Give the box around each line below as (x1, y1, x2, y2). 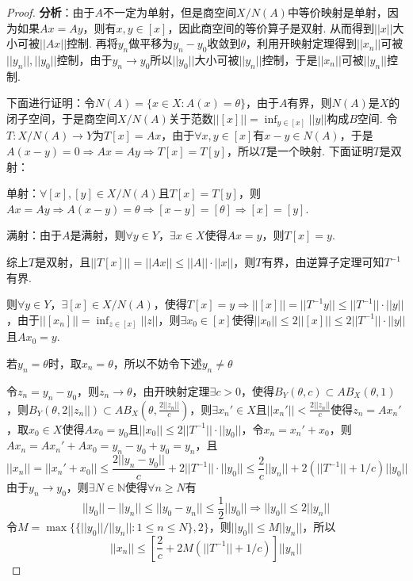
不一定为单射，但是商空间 (103, 4, 237, 20)
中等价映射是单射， (287, 4, 388, 20)
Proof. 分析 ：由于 (6, 4, 95, 20)
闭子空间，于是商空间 (6, 109, 117, 126)
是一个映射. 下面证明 (266, 143, 373, 159)
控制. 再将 (67, 35, 118, 52)
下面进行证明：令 (6, 94, 95, 111)
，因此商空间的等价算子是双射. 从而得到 (167, 19, 374, 36)
